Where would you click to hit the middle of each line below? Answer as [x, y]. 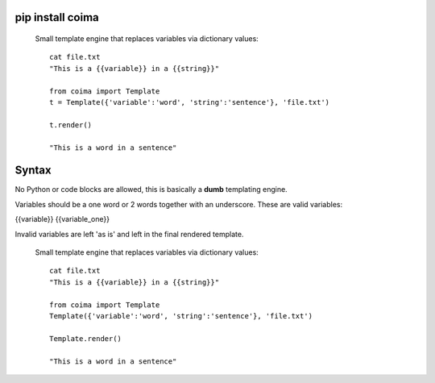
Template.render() [86, 338]
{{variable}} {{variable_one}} [62, 219]
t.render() [71, 125]
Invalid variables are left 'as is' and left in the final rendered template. [129, 234]
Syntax [33, 171]
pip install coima [57, 17]
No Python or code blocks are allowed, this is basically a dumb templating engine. [151, 189]
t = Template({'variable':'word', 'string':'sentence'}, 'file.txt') [190, 102]
